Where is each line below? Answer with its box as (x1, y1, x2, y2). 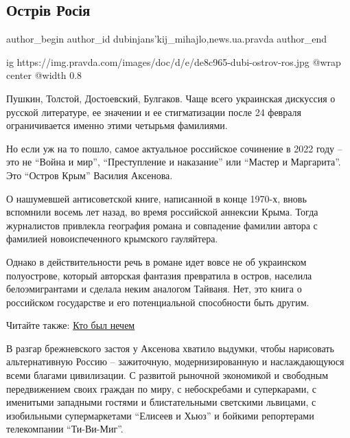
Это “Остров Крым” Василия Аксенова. (6, 168, 173, 182)
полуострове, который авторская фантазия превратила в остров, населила (6, 268, 312, 282)
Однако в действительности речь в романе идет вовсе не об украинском (6, 254, 307, 268)
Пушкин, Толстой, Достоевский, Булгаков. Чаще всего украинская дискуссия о (6, 91, 336, 105)
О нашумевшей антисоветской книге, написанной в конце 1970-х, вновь (6, 191, 307, 205)
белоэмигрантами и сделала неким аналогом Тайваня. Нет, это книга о (6, 281, 302, 296)
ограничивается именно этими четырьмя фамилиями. (6, 118, 228, 132)
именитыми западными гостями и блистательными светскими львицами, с (6, 395, 316, 409)
